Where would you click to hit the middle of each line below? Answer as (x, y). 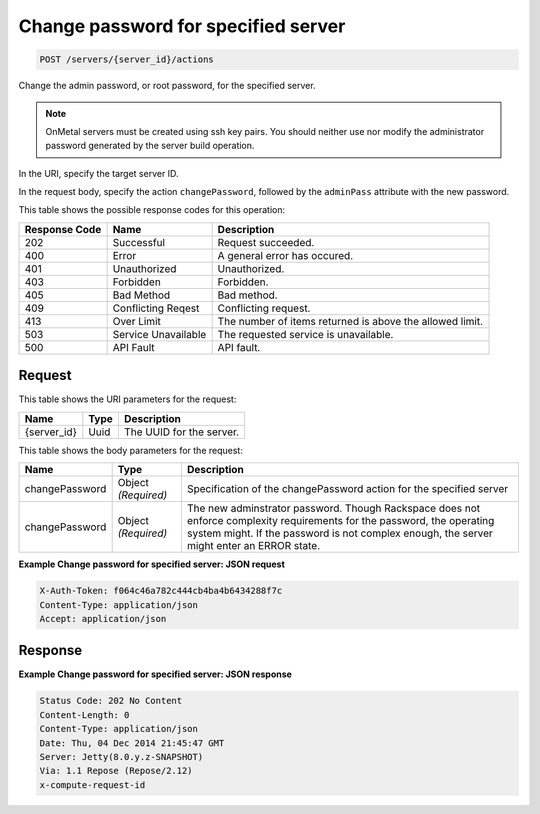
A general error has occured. (285, 255)
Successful (138, 242)
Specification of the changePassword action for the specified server (347, 489)
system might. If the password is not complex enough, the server (340, 533)
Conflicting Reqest (156, 308)
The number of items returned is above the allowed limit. (350, 321)
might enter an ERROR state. (253, 546)
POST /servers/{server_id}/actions (126, 59)
